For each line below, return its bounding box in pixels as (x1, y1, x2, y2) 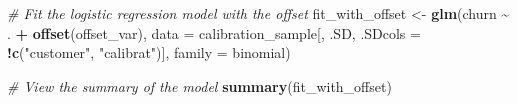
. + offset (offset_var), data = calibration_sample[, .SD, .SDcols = (7, 22, 421, 43)
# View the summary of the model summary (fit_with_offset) (7, 75, 392, 96)
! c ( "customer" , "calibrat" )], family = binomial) (7, 42, 291, 63)
